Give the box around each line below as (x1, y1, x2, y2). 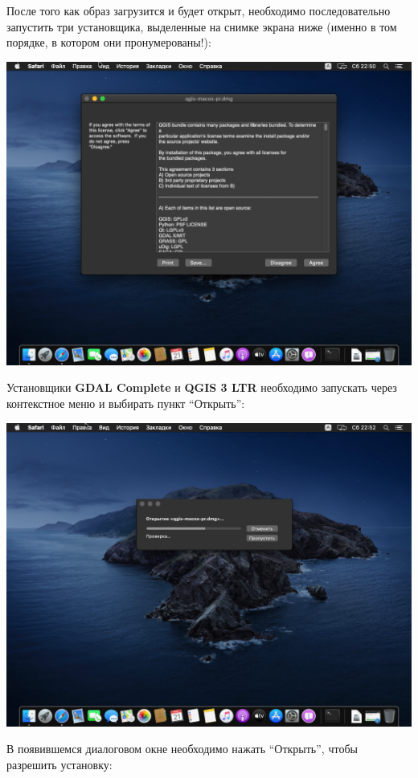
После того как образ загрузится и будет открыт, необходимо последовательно (6, 2, 391, 18)
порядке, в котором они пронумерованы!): (6, 34, 211, 51)
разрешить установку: (6, 756, 113, 772)
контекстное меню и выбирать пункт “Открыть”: (6, 394, 245, 411)
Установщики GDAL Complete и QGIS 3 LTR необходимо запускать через (6, 379, 397, 396)
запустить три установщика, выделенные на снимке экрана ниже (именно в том (6, 18, 397, 35)
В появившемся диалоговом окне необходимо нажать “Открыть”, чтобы (6, 740, 358, 757)
